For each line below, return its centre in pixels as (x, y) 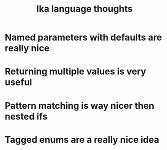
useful (18, 82)
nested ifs (26, 116)
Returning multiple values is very (75, 71)
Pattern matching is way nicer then (80, 106)
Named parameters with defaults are (83, 37)
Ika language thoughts (85, 9)
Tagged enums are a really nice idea (82, 140)
